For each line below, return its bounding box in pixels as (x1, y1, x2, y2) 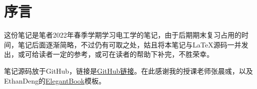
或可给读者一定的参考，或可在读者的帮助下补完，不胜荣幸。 (17, 49, 214, 59)
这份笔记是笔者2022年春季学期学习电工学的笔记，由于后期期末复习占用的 (4, 30, 242, 40)
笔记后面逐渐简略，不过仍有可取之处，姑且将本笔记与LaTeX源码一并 (17, 39, 242, 49)
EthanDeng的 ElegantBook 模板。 (4, 75, 106, 86)
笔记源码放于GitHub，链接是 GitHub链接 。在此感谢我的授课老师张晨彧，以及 (4, 65, 253, 76)
